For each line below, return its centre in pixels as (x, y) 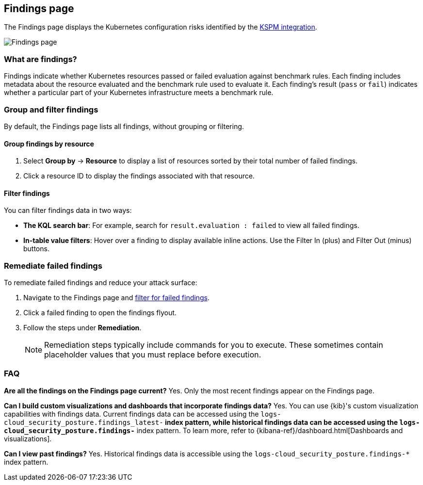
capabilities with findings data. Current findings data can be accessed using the (131, 414)
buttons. (36, 249)
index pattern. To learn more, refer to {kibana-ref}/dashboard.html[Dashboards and (270, 430)
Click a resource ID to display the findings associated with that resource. (139, 176)
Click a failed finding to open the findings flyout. (100, 313)
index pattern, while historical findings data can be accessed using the (282, 422)
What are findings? (41, 59)
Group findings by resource (49, 144)
